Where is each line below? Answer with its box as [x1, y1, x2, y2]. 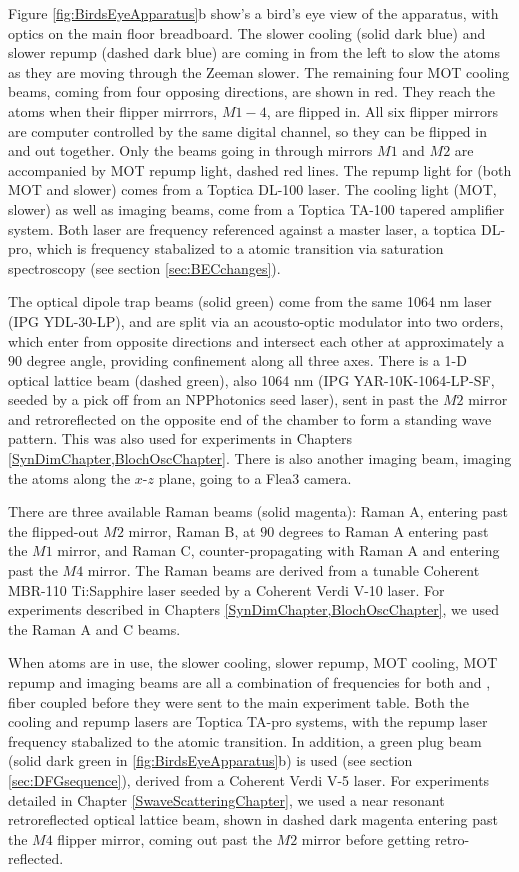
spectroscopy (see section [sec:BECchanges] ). [8, 257, 281, 278]
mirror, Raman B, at [128, 520, 256, 541]
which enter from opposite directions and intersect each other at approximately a [8, 330, 505, 351]
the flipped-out [8, 520, 99, 541]
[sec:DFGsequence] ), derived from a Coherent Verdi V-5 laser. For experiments [8, 769, 490, 790]
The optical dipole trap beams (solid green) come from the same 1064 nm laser [8, 291, 492, 312]
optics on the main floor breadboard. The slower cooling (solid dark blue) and [8, 22, 486, 43]
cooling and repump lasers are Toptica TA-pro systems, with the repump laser [8, 711, 488, 732]
